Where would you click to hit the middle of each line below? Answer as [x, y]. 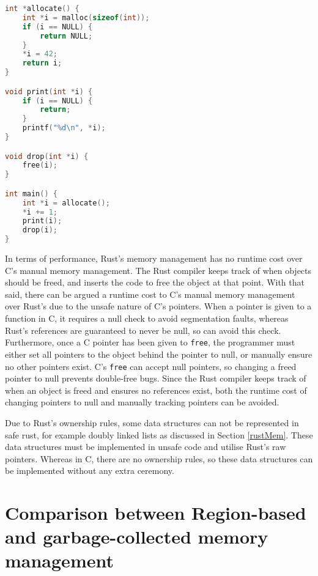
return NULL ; [66, 36]
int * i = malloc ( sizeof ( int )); [86, 17]
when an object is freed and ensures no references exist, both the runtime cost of [156, 390]
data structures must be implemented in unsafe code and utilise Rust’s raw [146, 447]
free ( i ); [40, 165]
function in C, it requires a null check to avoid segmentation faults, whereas [147, 318]
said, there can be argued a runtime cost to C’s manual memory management [150, 294]
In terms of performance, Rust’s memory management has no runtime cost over [154, 258]
